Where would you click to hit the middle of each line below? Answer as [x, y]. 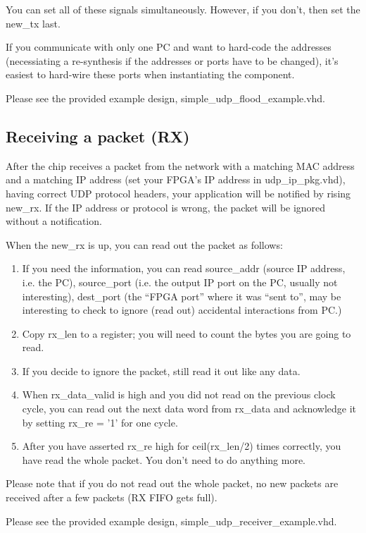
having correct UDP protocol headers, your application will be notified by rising [178, 193]
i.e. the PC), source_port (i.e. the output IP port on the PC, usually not [180, 282]
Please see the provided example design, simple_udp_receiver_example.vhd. [171, 521]
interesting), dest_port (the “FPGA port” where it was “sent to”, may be [182, 296]
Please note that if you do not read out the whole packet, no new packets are [172, 483]
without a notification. [54, 221]
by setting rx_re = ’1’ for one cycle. [100, 422]
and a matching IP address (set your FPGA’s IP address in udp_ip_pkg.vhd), [176, 179]
